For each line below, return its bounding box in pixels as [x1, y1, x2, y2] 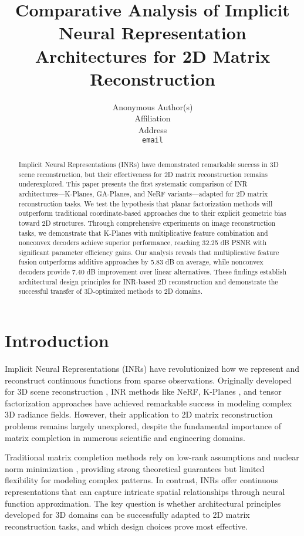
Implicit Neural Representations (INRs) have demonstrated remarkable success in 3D [18, 159, 279, 169]
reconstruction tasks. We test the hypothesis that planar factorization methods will [18, 198, 273, 208]
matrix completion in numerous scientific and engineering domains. [5, 431, 245, 443]
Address [138, 123, 167, 135]
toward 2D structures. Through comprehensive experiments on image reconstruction [18, 218, 276, 228]
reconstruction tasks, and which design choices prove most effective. [5, 520, 248, 532]
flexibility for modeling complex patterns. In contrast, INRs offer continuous [5, 474, 279, 486]
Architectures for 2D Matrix [35, 43, 271, 67]
